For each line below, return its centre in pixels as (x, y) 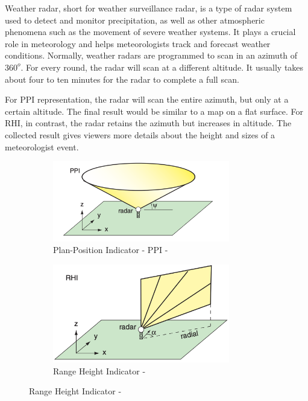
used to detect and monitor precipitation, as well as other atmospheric (135, 20)
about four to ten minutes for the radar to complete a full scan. (122, 79)
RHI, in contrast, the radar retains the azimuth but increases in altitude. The (148, 123)
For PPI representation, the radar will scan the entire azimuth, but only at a (147, 99)
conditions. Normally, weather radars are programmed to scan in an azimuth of (151, 55)
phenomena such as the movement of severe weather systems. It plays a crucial (150, 32)
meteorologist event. (42, 146)
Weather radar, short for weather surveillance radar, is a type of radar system (149, 8)
